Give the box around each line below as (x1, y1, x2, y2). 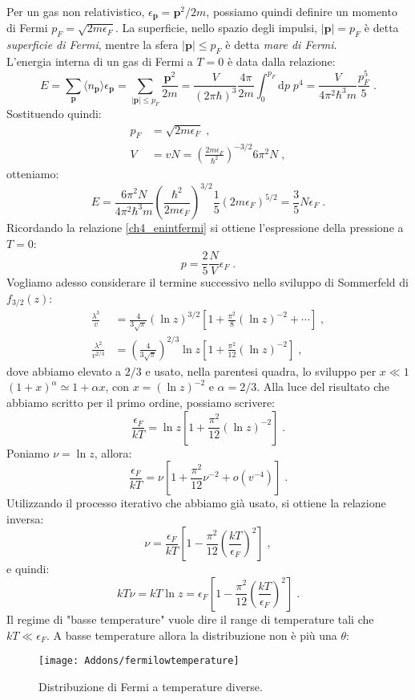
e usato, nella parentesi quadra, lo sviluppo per (145, 362, 377, 379)
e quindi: (6, 560, 50, 577)
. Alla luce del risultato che (256, 378, 390, 395)
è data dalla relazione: (227, 53, 336, 70)
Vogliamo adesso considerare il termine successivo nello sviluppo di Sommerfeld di (6, 274, 409, 291)
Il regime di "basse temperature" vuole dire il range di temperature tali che (6, 610, 374, 627)
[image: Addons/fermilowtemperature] (38, 655, 240, 667)
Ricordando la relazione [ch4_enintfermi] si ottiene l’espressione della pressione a (6, 219, 404, 235)
